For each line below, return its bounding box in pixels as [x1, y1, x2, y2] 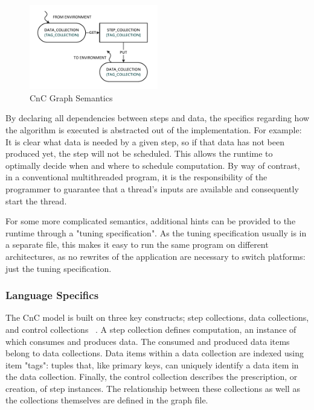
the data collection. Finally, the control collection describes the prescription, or [5, 370, 298, 383]
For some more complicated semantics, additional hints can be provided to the [5, 215, 296, 227]
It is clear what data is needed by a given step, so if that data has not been [5, 135, 284, 148]
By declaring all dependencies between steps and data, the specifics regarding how [5, 112, 310, 124]
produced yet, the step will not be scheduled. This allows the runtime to [5, 147, 273, 160]
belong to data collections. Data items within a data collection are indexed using [5, 347, 304, 359]
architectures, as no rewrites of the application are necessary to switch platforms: [5, 250, 306, 262]
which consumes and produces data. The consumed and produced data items [5, 335, 290, 347]
